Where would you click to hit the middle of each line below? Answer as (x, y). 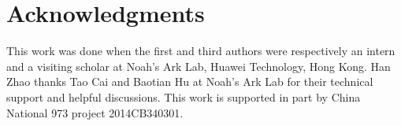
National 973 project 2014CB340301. (95, 112)
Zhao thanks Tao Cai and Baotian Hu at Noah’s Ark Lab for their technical (190, 82)
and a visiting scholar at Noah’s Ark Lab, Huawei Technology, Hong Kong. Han (199, 66)
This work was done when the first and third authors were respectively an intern (201, 51)
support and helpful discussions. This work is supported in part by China (184, 96)
